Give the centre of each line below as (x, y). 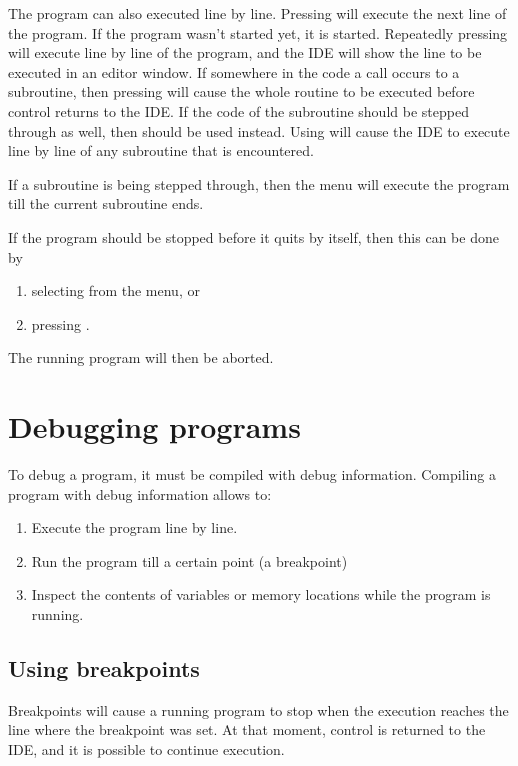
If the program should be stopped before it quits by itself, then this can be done (253, 236)
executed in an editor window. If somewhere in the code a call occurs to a (234, 71)
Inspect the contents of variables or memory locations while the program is (261, 594)
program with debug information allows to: (140, 493)
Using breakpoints (104, 667)
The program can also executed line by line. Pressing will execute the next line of (257, 13)
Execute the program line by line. (134, 527)
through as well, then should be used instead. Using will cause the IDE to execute (259, 130)
